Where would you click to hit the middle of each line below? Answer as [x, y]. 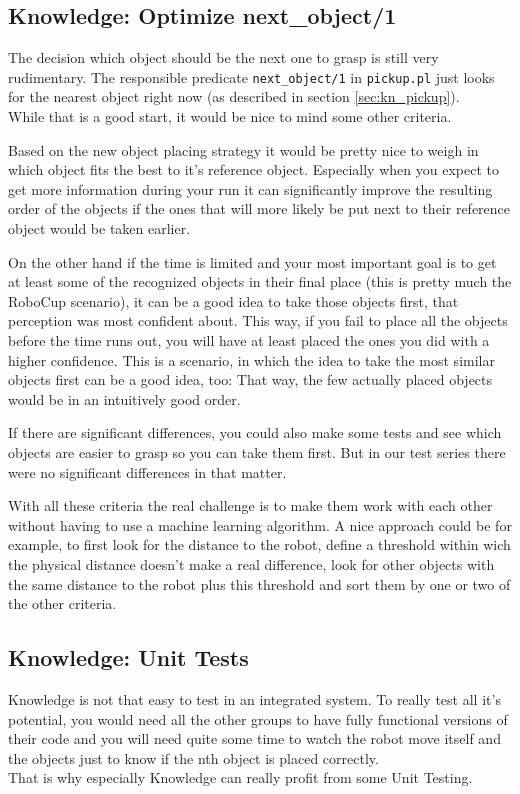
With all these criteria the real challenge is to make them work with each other [250, 505]
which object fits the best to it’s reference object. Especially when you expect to [253, 169]
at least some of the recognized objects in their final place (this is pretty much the [260, 281]
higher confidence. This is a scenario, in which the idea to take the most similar [251, 359]
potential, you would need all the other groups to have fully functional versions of [258, 718]
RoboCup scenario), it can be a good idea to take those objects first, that [233, 300]
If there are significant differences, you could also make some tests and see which [255, 432]
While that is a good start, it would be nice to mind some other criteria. [230, 116]
